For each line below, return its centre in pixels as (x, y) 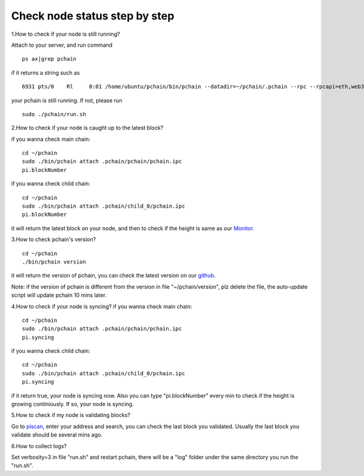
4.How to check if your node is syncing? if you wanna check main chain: (102, 306)
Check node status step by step (93, 16)
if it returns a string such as (45, 72)
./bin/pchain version (54, 262)
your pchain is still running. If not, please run (67, 100)
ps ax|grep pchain (49, 59)
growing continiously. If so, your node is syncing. (72, 404)
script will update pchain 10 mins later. (59, 295)
